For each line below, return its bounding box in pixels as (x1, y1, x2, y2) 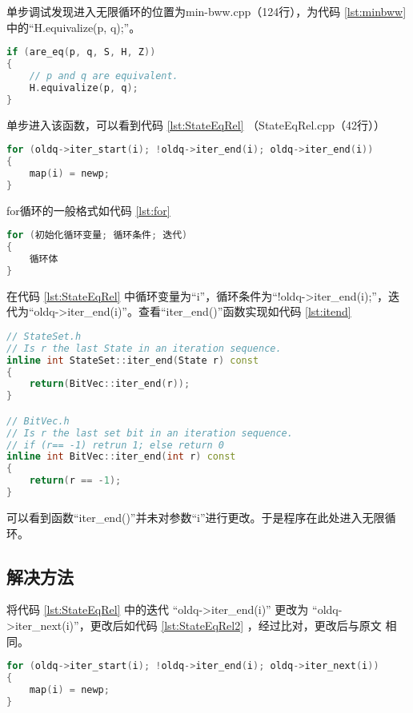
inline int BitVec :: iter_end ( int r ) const (6, 451, 236, 463)
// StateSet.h (6, 330, 82, 342)
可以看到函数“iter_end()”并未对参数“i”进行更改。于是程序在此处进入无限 (6, 508, 385, 525)
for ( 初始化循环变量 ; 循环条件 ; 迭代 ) (6, 229, 188, 241)
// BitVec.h (6, 415, 70, 427)
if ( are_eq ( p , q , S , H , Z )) (6, 46, 156, 58)
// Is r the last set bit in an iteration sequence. (6, 427, 293, 439)
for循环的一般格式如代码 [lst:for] (6, 201, 170, 218)
